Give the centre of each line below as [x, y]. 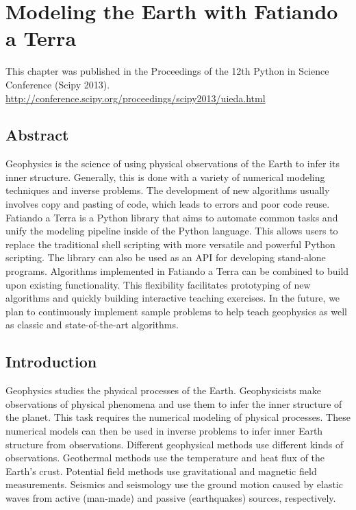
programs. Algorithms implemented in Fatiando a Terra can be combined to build [177, 271]
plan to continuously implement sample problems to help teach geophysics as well [177, 311]
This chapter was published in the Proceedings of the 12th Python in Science [167, 71]
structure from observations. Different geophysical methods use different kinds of [175, 444]
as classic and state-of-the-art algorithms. [92, 325]
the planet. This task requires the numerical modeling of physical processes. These [178, 417]
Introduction [51, 362]
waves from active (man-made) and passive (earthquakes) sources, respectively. [171, 497]
